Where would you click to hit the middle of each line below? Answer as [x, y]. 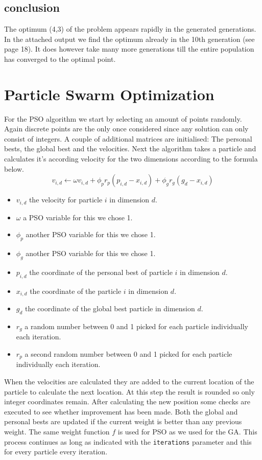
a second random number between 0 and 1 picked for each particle [128, 354]
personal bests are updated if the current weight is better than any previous [123, 421]
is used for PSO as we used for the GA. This [187, 432]
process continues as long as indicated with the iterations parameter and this [128, 441]
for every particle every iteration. [56, 452]
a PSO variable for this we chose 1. [78, 217]
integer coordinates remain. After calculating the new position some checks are [127, 401]
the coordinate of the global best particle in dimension [110, 308]
